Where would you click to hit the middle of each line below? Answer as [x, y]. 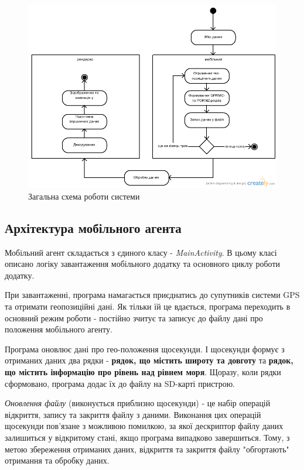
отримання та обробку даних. [57, 460]
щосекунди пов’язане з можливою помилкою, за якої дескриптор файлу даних [144, 426]
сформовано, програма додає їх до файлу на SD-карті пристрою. [120, 383]
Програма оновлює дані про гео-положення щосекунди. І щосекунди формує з [145, 349]
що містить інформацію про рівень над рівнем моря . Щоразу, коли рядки [143, 372]
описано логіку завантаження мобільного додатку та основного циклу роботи [143, 264]
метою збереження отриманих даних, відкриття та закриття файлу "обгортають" [147, 449]
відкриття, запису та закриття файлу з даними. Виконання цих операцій [133, 414]
